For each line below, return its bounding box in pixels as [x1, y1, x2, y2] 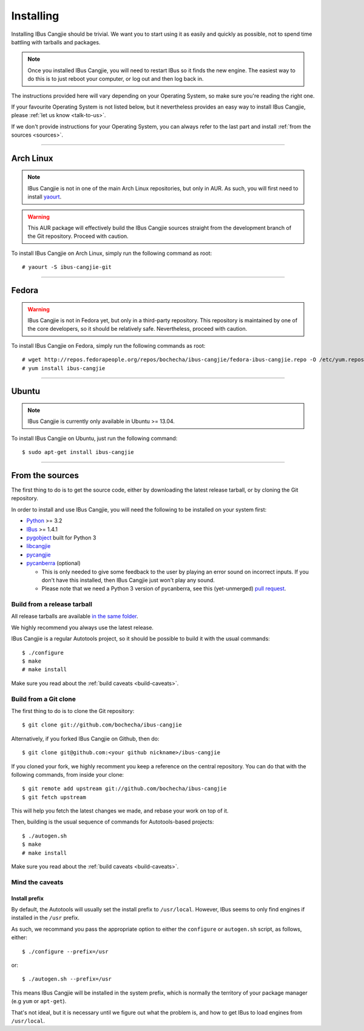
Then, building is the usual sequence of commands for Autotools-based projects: [11, 818, 214, 825]
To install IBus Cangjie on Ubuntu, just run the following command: [11, 434, 178, 442]
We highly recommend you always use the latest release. [11, 624, 154, 631]
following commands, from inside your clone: [11, 771, 124, 778]
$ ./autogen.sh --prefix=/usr [22, 976, 112, 982]
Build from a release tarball [11, 600, 92, 609]
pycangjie [26, 551, 51, 558]
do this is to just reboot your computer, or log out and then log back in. [27, 75, 204, 83]
